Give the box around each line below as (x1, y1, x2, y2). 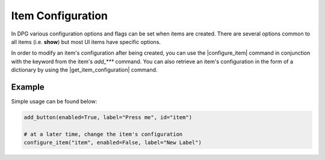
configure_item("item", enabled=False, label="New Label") (23, 139, 202, 146)
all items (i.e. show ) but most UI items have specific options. (11, 38, 161, 45)
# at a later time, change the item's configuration (23, 131, 183, 138)
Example (11, 82, 45, 92)
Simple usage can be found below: (11, 98, 97, 105)
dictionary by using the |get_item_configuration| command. (11, 66, 158, 73)
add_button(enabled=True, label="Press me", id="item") (23, 114, 193, 120)
